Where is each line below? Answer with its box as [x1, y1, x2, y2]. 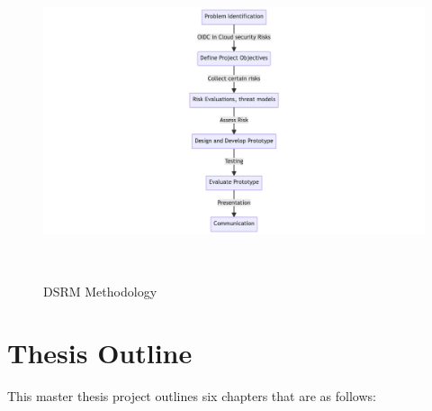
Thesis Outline [7, 334, 193, 371]
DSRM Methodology [43, 281, 157, 300]
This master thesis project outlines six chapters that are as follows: [7, 387, 376, 406]
